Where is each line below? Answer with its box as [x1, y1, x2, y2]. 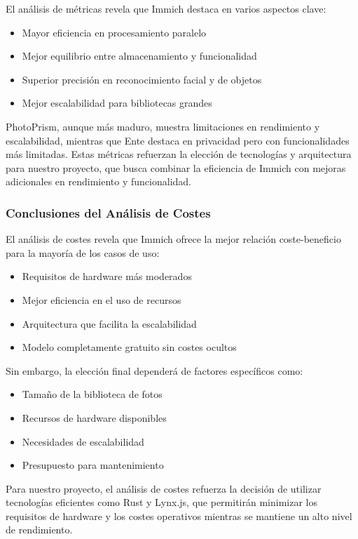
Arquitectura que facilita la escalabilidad [22, 316, 197, 331]
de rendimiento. [6, 522, 73, 537]
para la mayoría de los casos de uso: [6, 245, 160, 260]
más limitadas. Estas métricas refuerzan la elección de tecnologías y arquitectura [6, 147, 352, 161]
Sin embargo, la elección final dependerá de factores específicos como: [6, 363, 303, 378]
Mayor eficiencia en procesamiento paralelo [22, 25, 207, 39]
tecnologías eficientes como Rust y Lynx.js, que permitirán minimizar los [6, 495, 317, 510]
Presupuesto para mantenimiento [22, 458, 164, 472]
